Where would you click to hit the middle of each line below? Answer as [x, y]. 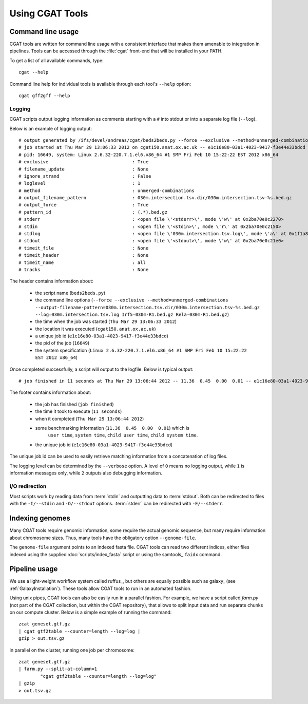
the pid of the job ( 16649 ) [62, 343]
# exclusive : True [84, 162]
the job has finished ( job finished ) [74, 404]
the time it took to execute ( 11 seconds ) [79, 411]
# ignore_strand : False [85, 176]
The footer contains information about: [50, 392]
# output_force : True [84, 205]
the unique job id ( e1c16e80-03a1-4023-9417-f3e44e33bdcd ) [104, 445]
